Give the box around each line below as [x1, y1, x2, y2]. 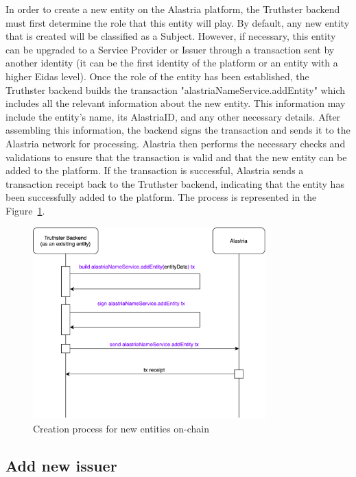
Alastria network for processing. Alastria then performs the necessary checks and [5, 136, 346, 150]
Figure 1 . [5, 203, 45, 217]
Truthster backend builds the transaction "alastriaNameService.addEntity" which [5, 82, 345, 97]
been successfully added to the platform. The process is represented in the [5, 190, 317, 204]
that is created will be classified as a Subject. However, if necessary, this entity [5, 29, 336, 43]
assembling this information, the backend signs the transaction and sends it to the [5, 123, 351, 137]
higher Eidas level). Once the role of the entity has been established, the [5, 69, 309, 83]
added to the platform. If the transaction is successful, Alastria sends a [5, 163, 304, 178]
